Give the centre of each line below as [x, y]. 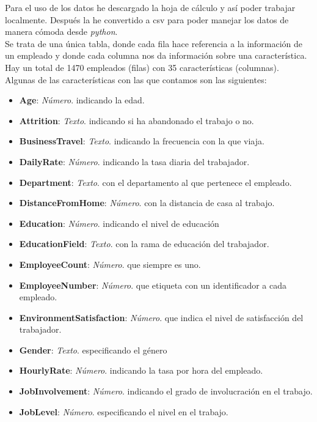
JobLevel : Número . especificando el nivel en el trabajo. [124, 411]
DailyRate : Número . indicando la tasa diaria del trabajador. [134, 161]
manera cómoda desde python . [61, 31]
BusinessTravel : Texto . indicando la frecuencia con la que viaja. [142, 141]
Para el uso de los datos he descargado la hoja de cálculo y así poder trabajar [150, 7]
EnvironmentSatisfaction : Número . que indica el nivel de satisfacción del [161, 317]
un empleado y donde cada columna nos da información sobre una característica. [156, 55]
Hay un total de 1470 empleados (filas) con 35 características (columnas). [142, 67]
